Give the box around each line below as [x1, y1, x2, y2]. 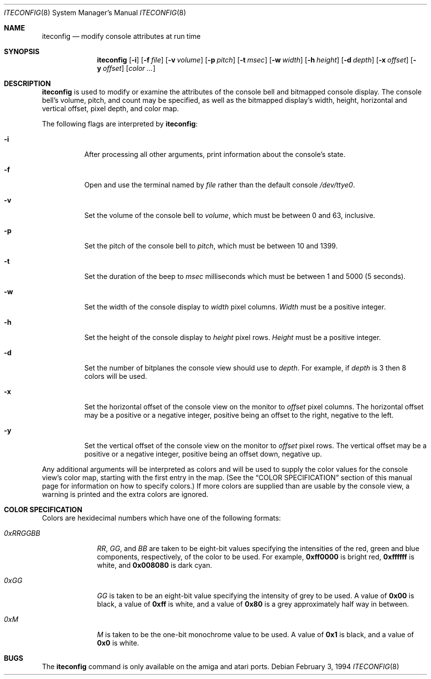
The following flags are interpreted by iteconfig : [42, 120, 198, 128]
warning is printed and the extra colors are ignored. [42, 490, 209, 498]
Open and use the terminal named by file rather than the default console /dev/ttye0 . [84, 181, 355, 189]
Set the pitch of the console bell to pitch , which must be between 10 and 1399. [84, 242, 338, 250]
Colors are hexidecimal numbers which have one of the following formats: [42, 514, 281, 522]
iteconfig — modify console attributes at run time [42, 32, 201, 40]
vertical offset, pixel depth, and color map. [42, 104, 179, 113]
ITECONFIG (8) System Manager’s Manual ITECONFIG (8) [4, 8, 186, 17]
